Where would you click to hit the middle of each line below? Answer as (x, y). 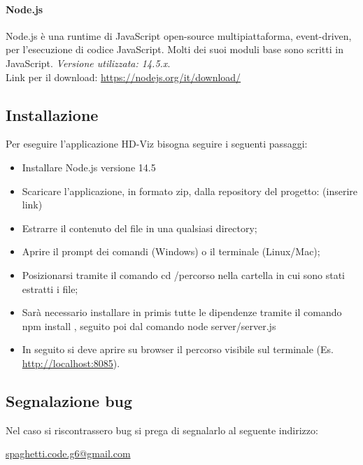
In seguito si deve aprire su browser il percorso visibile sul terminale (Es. (178, 349)
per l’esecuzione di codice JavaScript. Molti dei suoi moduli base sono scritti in (175, 49)
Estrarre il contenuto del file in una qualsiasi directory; (140, 228)
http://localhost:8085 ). (71, 363)
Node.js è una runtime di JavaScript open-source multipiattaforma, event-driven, (179, 35)
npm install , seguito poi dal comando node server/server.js (149, 325)
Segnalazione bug (69, 400)
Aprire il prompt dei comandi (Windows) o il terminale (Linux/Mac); (171, 251)
